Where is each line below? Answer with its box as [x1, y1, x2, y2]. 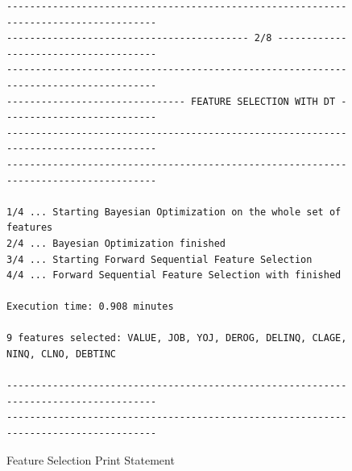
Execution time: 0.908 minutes [6, 301, 174, 313]
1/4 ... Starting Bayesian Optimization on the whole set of [6, 206, 342, 218]
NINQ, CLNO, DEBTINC [6, 348, 117, 361]
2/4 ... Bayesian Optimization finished [6, 237, 226, 249]
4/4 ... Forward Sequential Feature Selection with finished [6, 269, 342, 281]
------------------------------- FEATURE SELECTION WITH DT [6, 95, 336, 107]
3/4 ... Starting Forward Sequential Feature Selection [6, 253, 313, 265]
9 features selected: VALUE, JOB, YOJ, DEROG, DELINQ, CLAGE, [6, 332, 347, 344]
